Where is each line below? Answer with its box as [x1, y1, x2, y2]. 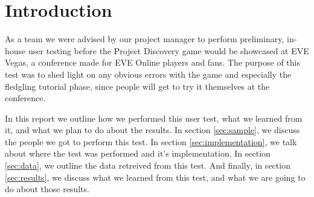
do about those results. [5, 183, 89, 195]
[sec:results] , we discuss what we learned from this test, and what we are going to [5, 170, 306, 183]
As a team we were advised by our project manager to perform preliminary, [5, 33, 284, 45]
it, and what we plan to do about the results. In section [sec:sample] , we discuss [5, 124, 300, 136]
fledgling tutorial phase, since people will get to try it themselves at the [5, 80, 270, 92]
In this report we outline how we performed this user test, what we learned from [5, 111, 303, 124]
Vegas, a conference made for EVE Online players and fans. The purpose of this [5, 56, 300, 69]
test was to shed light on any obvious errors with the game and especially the [5, 67, 292, 80]
